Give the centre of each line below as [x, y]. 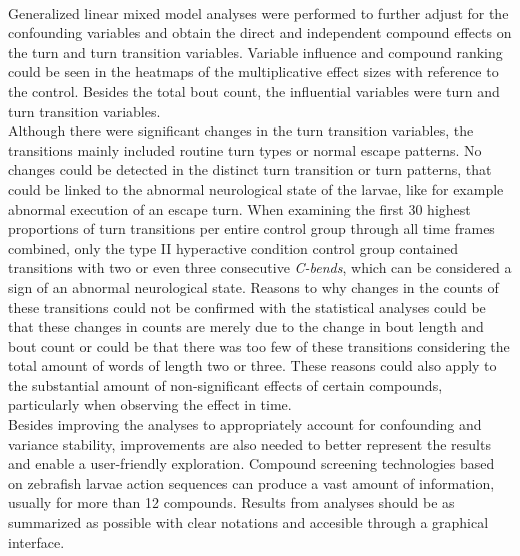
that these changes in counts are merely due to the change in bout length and [246, 326]
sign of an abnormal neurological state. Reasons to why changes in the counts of [253, 286]
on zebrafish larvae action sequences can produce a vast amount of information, [251, 482]
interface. [36, 541]
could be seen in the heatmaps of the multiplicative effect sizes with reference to [253, 71]
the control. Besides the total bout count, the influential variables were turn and [254, 90]
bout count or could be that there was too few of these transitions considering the [259, 345]
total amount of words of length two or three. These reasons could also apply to [252, 365]
